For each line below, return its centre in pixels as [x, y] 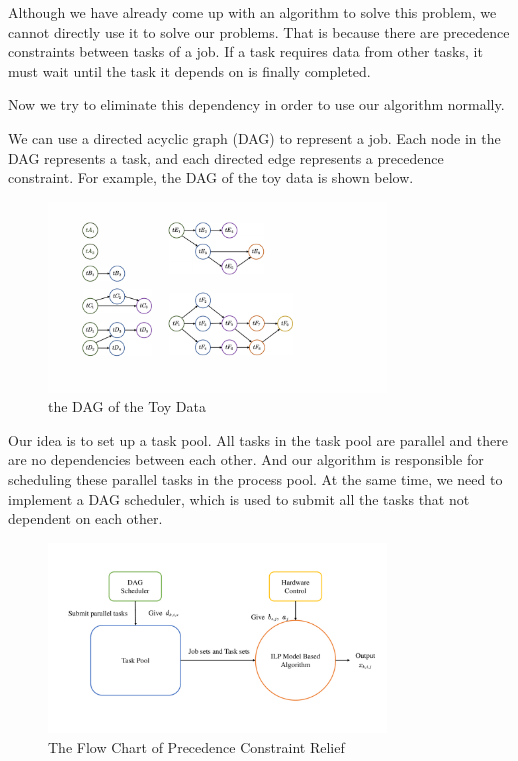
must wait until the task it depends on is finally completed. [189, 70]
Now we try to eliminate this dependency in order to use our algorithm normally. [256, 104]
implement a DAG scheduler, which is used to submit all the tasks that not [239, 498]
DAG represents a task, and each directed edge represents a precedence [226, 157]
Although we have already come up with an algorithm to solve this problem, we [252, 12]
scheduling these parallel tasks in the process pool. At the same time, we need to [255, 478]
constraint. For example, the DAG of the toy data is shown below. [211, 177]
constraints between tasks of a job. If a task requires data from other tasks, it [245, 51]
